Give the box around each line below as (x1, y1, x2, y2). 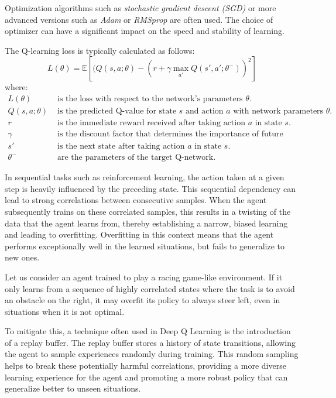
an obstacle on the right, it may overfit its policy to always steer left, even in (5, 294, 280, 306)
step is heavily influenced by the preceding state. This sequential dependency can (5, 182, 296, 194)
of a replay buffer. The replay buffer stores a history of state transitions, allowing (5, 336, 296, 348)
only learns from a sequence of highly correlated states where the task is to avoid (5, 282, 295, 294)
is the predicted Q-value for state (57, 107, 177, 116)
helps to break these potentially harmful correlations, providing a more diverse (5, 359, 286, 372)
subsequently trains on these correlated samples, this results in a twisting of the (5, 205, 291, 217)
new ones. (5, 251, 40, 263)
